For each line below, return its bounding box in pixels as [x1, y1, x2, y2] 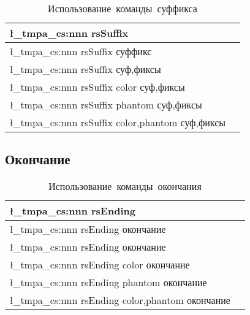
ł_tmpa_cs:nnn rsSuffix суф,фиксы [10, 62, 161, 76]
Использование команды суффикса [48, 1, 197, 15]
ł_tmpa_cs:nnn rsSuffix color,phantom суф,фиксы [10, 115, 226, 129]
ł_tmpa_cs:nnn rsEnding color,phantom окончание [10, 293, 230, 308]
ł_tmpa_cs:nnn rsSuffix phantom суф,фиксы [10, 97, 202, 112]
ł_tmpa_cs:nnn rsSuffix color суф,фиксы [10, 80, 185, 94]
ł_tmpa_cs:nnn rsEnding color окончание [10, 257, 190, 272]
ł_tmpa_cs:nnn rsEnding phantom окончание [10, 275, 207, 290]
